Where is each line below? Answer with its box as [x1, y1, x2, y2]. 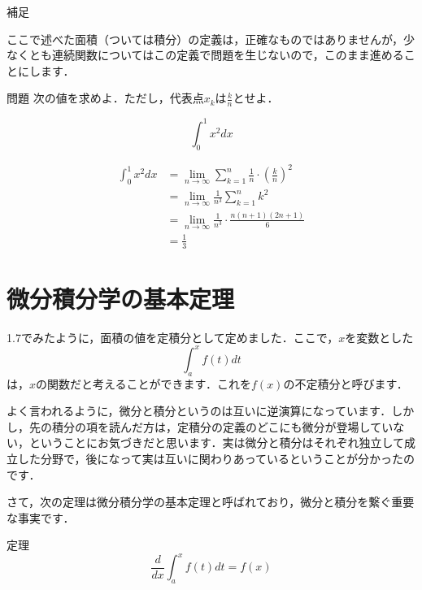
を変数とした [345, 328, 414, 345]
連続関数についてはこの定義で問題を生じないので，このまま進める [51, 46, 404, 63]
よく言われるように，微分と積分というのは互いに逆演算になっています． [7, 402, 392, 419]
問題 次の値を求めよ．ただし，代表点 [7, 89, 204, 106]
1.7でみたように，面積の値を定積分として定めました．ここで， [7, 328, 339, 345]
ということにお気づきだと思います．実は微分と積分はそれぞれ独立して [28, 434, 405, 451]
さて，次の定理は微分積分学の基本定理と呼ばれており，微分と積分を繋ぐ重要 [7, 493, 415, 510]
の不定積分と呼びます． [283, 375, 408, 392]
